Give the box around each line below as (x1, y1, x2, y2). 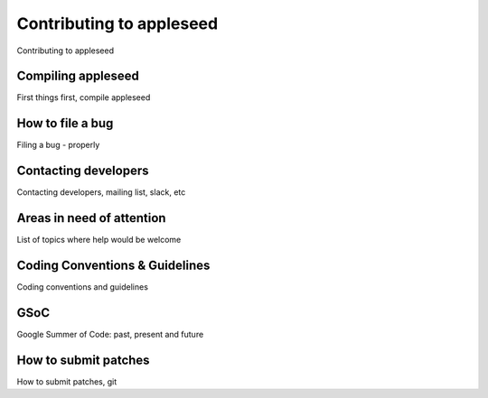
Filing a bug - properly (16, 140, 100, 151)
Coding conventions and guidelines (16, 282, 149, 292)
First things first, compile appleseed (16, 92, 151, 103)
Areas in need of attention (16, 210, 166, 226)
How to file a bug (16, 116, 114, 131)
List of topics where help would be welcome (16, 235, 182, 245)
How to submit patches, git (16, 375, 117, 387)
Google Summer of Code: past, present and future (16, 329, 204, 339)
